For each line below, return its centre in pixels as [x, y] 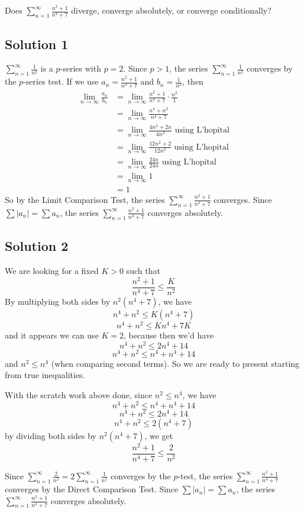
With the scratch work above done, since [79, 395]
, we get [159, 435]
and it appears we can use [52, 335]
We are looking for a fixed [52, 271]
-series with [80, 68]
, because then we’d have [169, 335]
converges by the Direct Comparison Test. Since [92, 489]
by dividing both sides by [51, 435]
